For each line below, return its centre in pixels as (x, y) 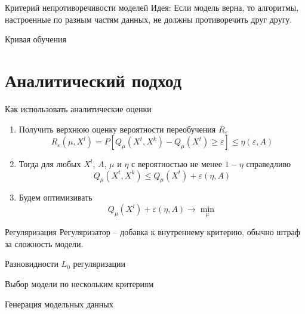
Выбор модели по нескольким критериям (79, 284)
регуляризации (99, 264)
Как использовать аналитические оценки (78, 108)
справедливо (268, 164)
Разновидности (32, 264)
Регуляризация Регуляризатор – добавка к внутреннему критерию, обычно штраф (152, 232)
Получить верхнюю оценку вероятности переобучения (117, 129)
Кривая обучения (36, 39)
